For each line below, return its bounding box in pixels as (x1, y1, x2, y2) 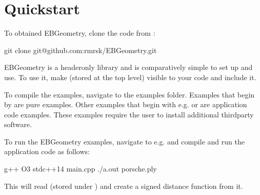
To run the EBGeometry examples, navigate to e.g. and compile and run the (4, 136, 245, 147)
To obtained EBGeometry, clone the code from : (4, 28, 155, 38)
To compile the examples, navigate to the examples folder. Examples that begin (4, 89, 255, 100)
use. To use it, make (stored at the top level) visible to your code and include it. (4, 71, 256, 82)
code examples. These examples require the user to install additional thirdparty (4, 109, 254, 119)
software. (4, 119, 32, 130)
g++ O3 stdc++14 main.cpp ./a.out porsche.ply (4, 163, 157, 174)
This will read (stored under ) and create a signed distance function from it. (4, 180, 243, 191)
